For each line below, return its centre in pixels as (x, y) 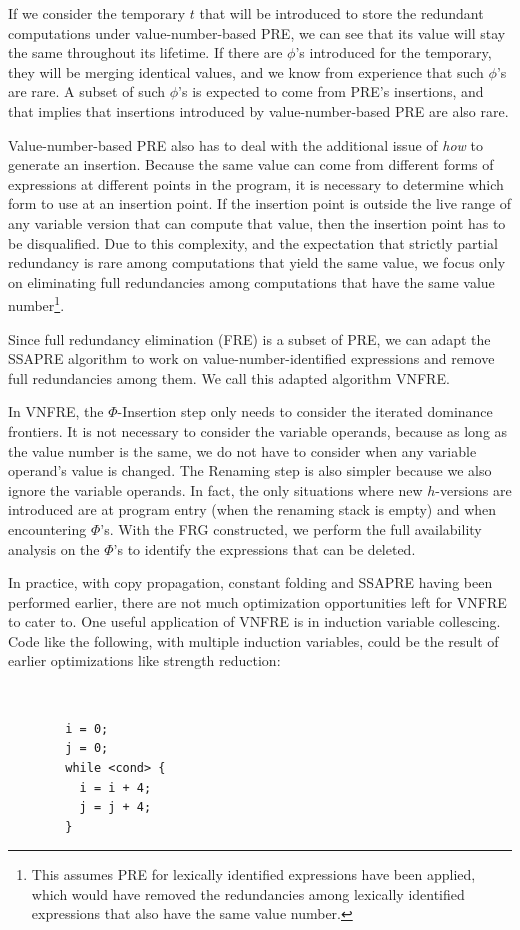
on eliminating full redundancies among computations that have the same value (251, 281)
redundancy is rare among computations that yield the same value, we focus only (257, 262)
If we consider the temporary (97, 13)
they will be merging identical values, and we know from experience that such (246, 71)
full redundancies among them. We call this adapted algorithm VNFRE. (229, 377)
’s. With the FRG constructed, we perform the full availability (291, 528)
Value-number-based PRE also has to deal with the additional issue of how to (245, 144)
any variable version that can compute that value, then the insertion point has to (257, 222)
